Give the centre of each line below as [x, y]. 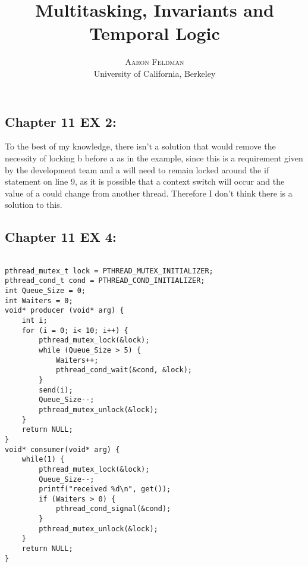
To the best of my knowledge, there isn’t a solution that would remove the [140, 146]
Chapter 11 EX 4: [61, 237]
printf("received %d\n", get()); [105, 489]
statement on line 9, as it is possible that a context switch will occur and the [145, 181]
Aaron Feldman [155, 62]
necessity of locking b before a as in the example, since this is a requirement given [154, 158]
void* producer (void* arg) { [65, 311]
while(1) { [43, 459]
